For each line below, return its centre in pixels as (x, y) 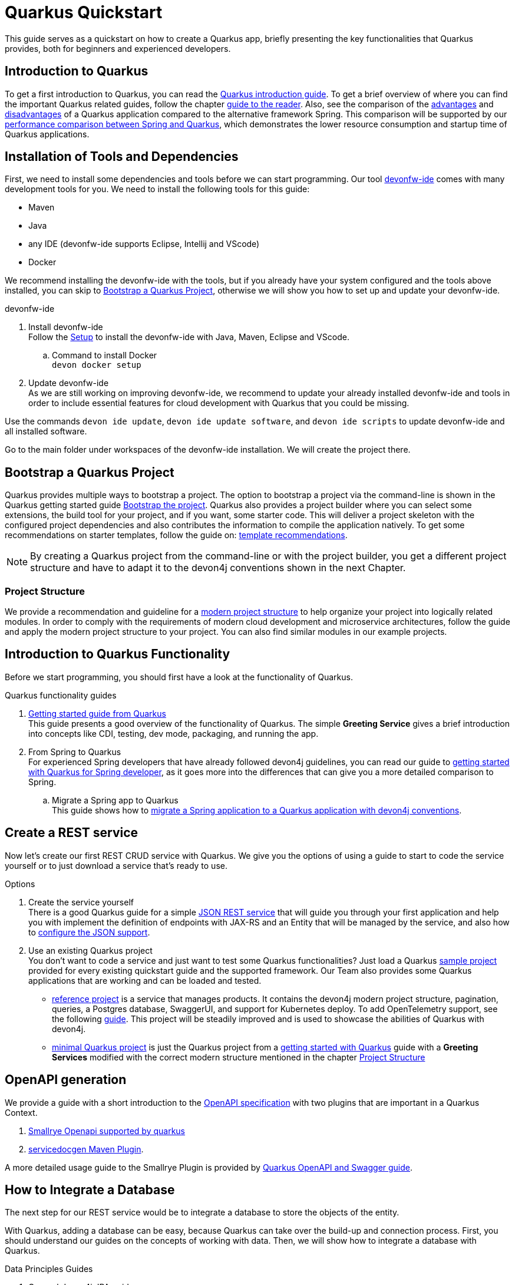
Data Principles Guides (49, 1269)
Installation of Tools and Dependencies (122, 157)
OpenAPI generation (66, 1080)
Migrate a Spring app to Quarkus (115, 800)
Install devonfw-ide (66, 327)
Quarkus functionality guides (61, 695)
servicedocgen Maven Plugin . (86, 1149)
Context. (21, 1112)
